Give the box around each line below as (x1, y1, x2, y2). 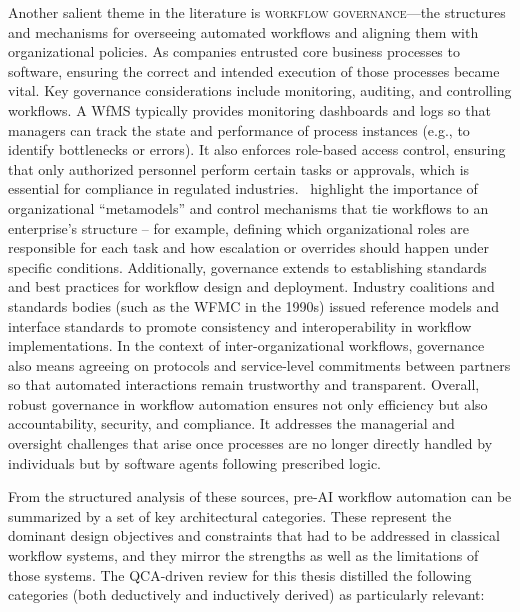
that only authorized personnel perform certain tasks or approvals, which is (8, 158, 470, 179)
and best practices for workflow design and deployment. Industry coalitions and (8, 276, 495, 297)
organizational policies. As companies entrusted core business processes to (8, 41, 460, 62)
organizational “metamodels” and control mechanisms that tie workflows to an (8, 197, 489, 218)
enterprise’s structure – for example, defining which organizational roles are (8, 217, 470, 238)
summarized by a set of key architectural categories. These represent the (8, 505, 452, 526)
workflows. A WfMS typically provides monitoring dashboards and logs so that (8, 99, 491, 120)
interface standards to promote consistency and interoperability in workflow (8, 315, 472, 336)
